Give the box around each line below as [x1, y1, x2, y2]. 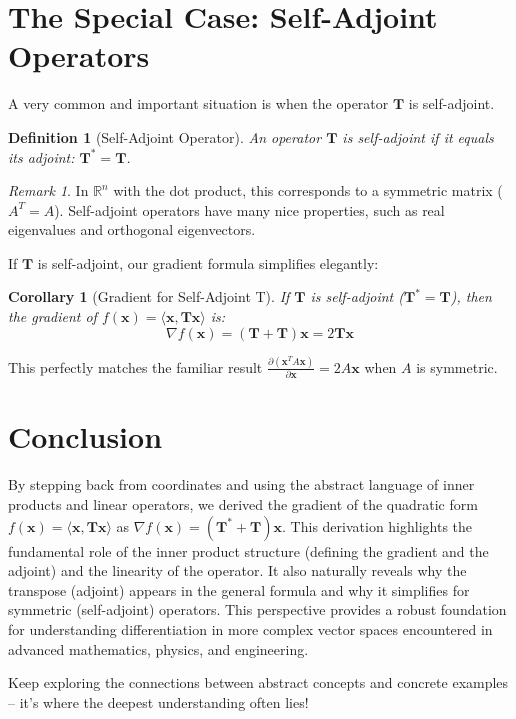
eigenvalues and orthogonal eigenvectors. [8, 219, 256, 240]
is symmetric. [416, 356, 498, 377]
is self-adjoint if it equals [342, 126, 494, 147]
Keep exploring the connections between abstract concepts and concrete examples [8, 672, 509, 693]
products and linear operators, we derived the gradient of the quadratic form [8, 494, 478, 514]
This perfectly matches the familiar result [8, 356, 263, 377]
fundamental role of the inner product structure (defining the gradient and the [8, 540, 489, 561]
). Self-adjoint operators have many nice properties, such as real [54, 199, 445, 220]
